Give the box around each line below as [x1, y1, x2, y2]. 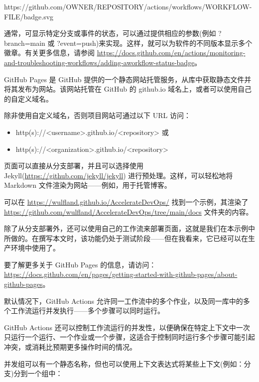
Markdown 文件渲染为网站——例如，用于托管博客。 [4, 180, 171, 190]
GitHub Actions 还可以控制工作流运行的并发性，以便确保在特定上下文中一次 [4, 322, 250, 332]
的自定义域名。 [4, 93, 53, 104]
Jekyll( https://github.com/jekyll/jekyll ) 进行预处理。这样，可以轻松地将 [4, 170, 233, 180]
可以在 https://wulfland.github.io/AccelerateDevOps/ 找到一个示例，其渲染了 [4, 196, 249, 207]
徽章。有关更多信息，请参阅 [4, 47, 95, 58]
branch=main [4, 37, 45, 48]
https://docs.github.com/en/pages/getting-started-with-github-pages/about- [4, 269, 238, 279]
